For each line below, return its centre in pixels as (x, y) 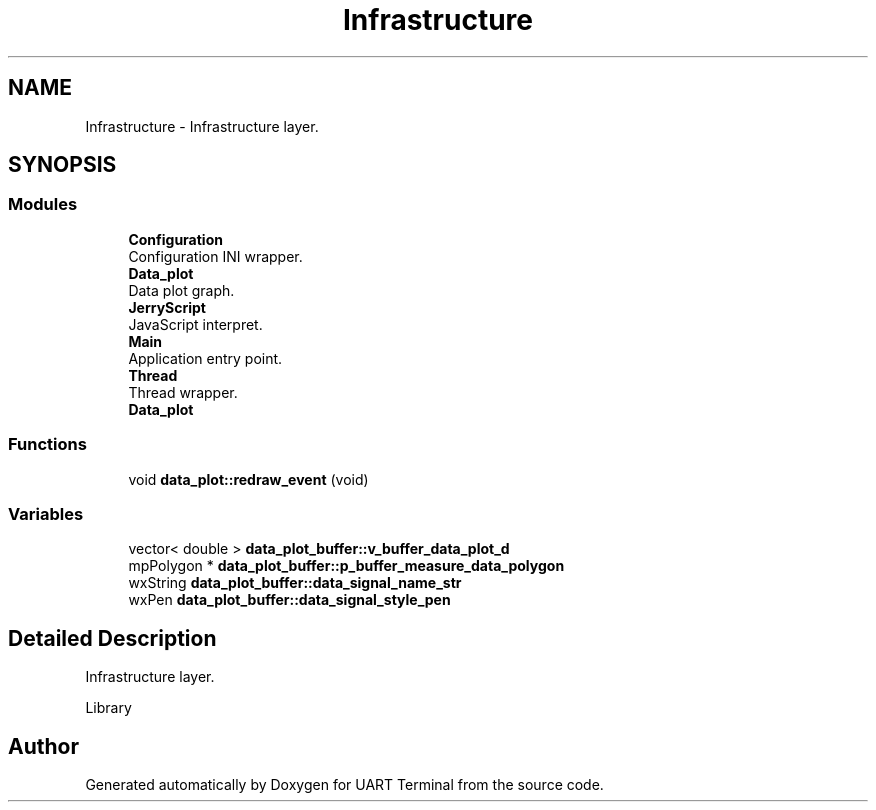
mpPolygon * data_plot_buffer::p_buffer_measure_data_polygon (346, 566)
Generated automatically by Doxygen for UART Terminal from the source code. (344, 784)
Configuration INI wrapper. (215, 256)
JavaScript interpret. (195, 324)
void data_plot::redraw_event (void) (248, 479)
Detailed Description (112, 638)
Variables (46, 513)
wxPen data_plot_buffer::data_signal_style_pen (289, 600)
